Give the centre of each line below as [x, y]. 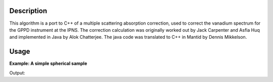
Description [28, 11]
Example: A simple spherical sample [48, 63]
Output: [17, 72]
